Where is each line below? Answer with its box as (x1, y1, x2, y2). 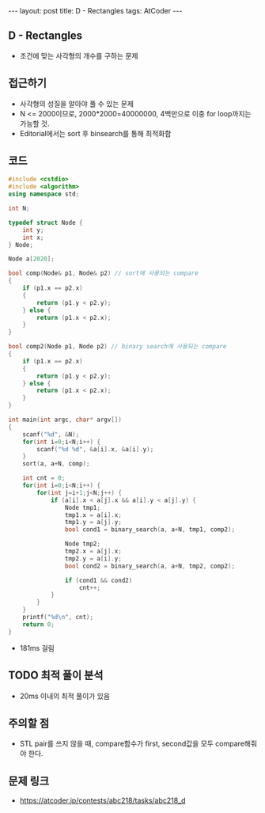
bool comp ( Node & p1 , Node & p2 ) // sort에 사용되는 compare (8, 269, 199, 278)
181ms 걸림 (19, 643, 55, 652)
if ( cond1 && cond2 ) (64, 576, 133, 584)
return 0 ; (22, 620, 55, 629)
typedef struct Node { (8, 218, 83, 226)
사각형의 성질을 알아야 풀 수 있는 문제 (19, 99, 134, 108)
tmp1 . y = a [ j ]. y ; (64, 519, 123, 526)
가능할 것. (19, 119, 50, 128)
